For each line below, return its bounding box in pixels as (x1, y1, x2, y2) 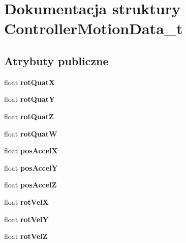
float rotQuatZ (4, 111, 54, 121)
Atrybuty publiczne (4, 52, 109, 68)
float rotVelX (4, 196, 49, 207)
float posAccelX (4, 145, 58, 156)
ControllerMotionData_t (4, 18, 183, 39)
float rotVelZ (4, 231, 48, 241)
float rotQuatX (4, 76, 55, 87)
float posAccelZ (4, 179, 57, 190)
